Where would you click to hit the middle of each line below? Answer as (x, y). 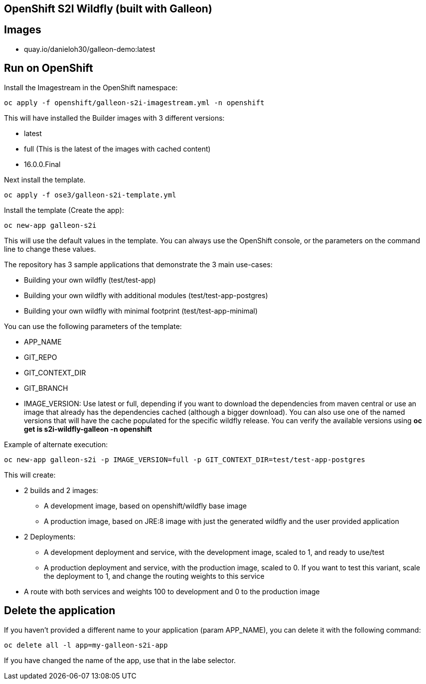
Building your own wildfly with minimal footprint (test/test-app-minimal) (141, 311)
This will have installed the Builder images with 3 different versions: (114, 118)
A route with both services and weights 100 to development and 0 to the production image (172, 591)
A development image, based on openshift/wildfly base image (145, 506)
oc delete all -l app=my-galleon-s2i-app (86, 645)
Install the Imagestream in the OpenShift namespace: (91, 87)
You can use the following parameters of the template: (93, 326)
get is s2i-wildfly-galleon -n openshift (88, 429)
